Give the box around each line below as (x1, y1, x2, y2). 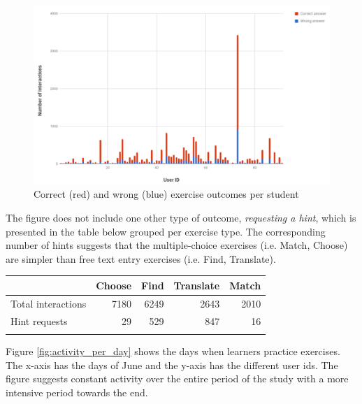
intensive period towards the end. (6, 384, 148, 399)
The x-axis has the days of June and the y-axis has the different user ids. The (6, 357, 338, 372)
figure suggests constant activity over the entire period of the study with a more (6, 371, 349, 386)
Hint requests (10, 313, 68, 328)
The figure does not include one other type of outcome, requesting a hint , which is (6, 210, 356, 225)
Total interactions (10, 296, 87, 310)
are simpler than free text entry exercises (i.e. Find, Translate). (6, 251, 276, 266)
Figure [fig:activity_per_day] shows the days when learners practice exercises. (6, 343, 340, 358)
